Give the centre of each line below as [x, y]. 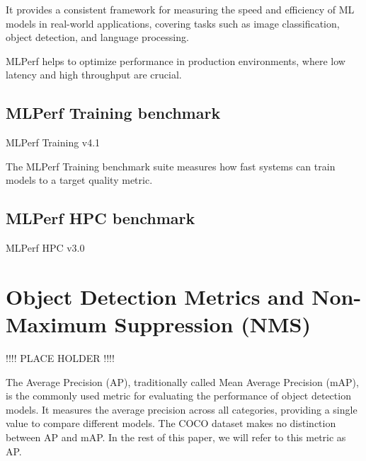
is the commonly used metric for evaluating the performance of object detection [178, 396]
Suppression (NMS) [212, 324]
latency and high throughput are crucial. [94, 75]
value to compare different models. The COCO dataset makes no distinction [171, 423]
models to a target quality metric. [79, 180]
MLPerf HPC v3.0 [45, 248]
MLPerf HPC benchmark [101, 218]
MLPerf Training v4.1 [53, 142]
